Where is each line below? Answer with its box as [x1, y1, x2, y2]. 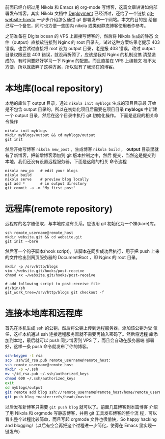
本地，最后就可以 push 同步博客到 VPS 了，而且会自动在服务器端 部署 [13, 337, 155, 343]
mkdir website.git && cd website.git [5, 234, 82, 239]
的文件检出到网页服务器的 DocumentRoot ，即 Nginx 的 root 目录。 [5, 254, 140, 260]
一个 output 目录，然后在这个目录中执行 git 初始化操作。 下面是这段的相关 [5, 112, 154, 118]
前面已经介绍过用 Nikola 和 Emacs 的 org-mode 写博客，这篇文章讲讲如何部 [5, 4, 158, 10]
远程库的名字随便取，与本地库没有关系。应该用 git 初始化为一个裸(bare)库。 [5, 220, 159, 226]
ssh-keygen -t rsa [5, 353, 43, 358]
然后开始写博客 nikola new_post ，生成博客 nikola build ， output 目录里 [5, 146, 155, 152]
